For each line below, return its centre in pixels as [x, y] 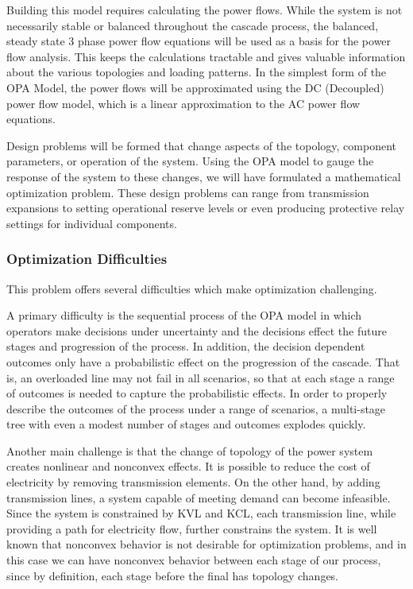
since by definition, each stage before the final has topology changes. [173, 575]
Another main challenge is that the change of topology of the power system [190, 450]
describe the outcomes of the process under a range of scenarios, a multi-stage [196, 408]
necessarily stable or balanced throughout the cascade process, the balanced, [193, 25]
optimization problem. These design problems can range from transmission [188, 192]
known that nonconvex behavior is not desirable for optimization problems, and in [206, 544]
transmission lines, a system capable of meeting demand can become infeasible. [199, 497]
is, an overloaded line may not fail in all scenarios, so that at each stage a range [201, 377]
